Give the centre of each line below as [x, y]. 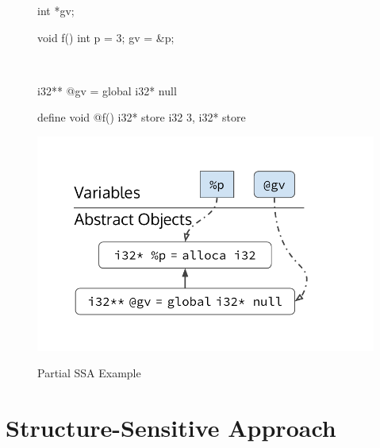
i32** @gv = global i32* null [107, 90]
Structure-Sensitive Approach [171, 428]
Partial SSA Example [89, 373]
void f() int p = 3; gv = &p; [106, 37]
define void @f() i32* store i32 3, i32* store [142, 117]
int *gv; [56, 10]
